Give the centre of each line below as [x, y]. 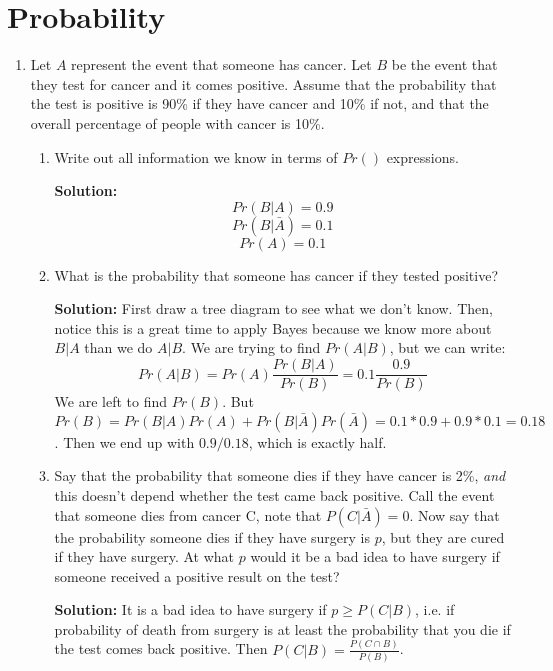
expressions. [422, 156]
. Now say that [454, 514]
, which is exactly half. [317, 441]
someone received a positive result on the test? [197, 575]
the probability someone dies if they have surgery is [212, 536]
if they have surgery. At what [144, 556]
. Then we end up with [124, 441]
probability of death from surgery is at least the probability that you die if [282, 628]
